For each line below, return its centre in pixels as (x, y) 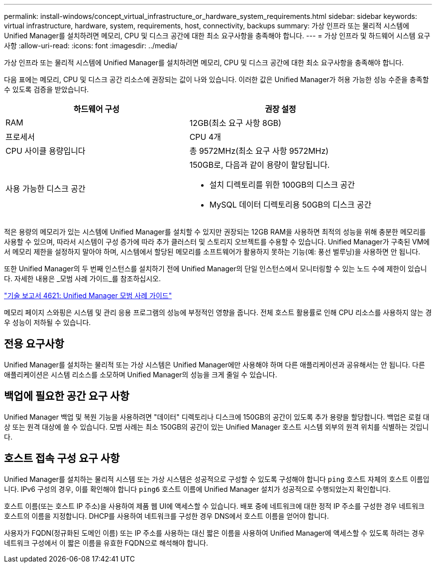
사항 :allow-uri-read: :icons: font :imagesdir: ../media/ (91, 46)
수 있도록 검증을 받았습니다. (47, 89)
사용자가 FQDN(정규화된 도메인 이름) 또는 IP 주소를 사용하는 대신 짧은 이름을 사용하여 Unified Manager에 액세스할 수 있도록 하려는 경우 (214, 533)
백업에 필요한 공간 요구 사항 (67, 396)
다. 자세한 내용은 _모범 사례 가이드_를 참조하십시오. (82, 279)
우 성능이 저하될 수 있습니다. (48, 322)
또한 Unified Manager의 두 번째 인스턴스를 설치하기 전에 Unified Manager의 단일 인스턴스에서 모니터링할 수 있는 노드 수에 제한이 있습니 (216, 269)
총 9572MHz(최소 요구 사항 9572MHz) (259, 151)
